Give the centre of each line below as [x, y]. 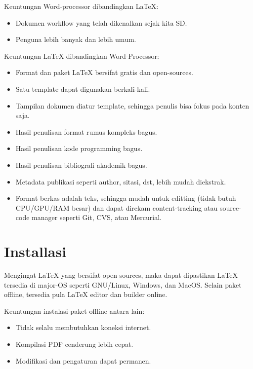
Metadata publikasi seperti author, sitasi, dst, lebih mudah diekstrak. [121, 181]
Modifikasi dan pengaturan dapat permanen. [83, 360]
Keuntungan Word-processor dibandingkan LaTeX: [81, 6]
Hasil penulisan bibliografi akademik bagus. [81, 165]
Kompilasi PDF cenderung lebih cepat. [74, 344]
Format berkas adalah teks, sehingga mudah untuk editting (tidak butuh [126, 198]
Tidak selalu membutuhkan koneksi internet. [83, 327]
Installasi [35, 251]
